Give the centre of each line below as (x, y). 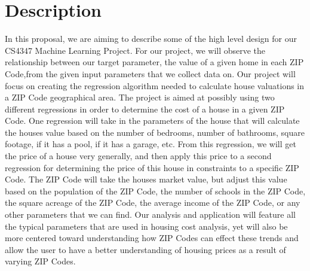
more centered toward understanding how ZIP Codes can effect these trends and (152, 238)
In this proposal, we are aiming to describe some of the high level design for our (151, 39)
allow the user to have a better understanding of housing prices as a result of (145, 249)
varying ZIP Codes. (40, 261)
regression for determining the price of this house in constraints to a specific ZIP (152, 167)
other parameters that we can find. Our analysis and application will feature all (150, 214)
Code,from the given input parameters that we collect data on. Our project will (150, 73)
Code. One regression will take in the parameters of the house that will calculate (152, 121)
